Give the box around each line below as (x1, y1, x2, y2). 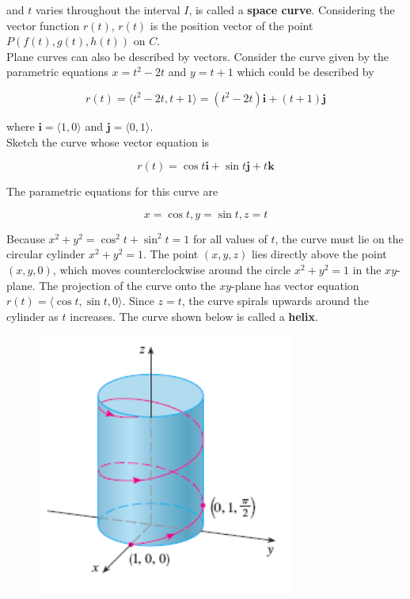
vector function (6, 17, 80, 33)
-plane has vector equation (231, 277, 359, 293)
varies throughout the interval (35, 2, 180, 17)
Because (6, 230, 45, 246)
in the (352, 261, 382, 277)
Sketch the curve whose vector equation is (6, 133, 210, 150)
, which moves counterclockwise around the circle (52, 261, 291, 277)
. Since (122, 292, 154, 309)
